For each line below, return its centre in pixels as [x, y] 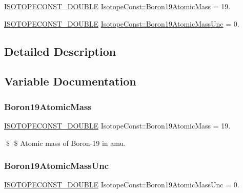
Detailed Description [60, 51]
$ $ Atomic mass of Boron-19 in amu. [66, 143]
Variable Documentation [70, 81]
